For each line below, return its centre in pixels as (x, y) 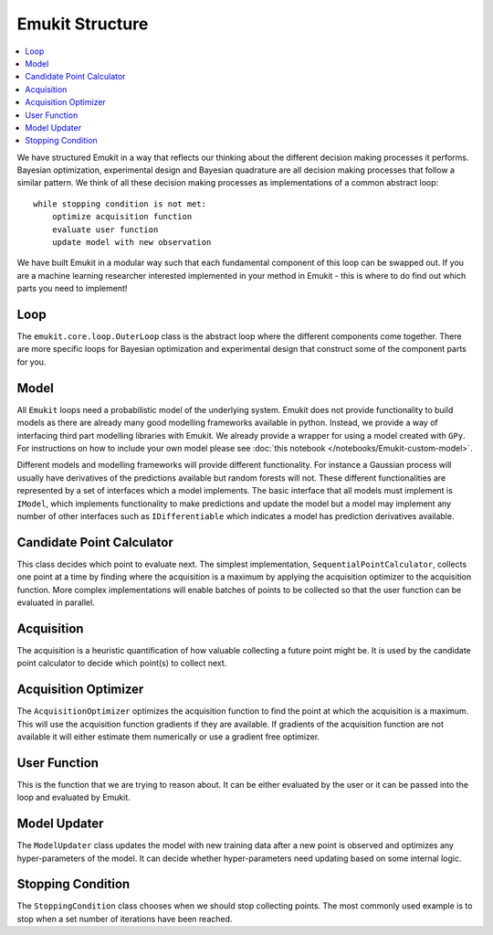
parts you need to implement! (72, 289)
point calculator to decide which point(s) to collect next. (122, 664)
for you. (31, 362)
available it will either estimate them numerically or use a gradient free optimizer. (168, 737)
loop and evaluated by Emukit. (74, 797)
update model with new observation (131, 243)
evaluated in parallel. (56, 602)
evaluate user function (105, 229)
